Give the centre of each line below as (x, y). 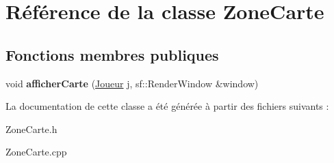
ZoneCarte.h (31, 129)
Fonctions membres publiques (112, 54)
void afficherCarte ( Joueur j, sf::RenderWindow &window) (132, 83)
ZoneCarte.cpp (36, 152)
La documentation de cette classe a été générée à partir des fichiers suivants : (167, 106)
